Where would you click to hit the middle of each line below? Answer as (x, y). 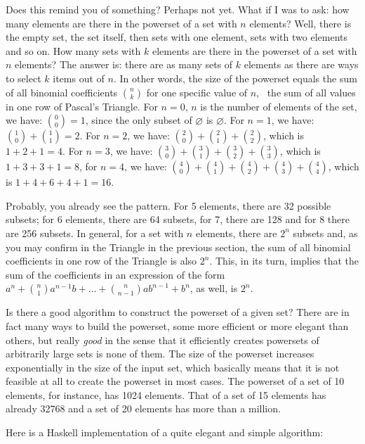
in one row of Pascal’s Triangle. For (82, 106)
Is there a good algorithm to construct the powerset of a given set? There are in (178, 312)
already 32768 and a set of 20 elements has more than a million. (143, 408)
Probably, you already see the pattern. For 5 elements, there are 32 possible (168, 205)
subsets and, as (325, 233)
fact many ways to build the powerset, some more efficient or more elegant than (177, 325)
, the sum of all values (306, 92)
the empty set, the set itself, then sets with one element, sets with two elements (177, 37)
